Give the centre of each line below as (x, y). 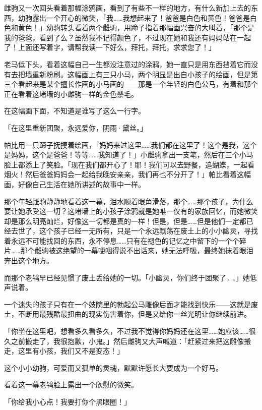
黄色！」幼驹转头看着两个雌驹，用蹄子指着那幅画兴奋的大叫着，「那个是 (136, 27)
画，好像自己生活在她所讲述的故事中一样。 (75, 184)
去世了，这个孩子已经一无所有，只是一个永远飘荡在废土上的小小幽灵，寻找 (134, 231)
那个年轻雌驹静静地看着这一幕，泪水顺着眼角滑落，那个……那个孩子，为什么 (129, 201)
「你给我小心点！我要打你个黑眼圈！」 (68, 401)
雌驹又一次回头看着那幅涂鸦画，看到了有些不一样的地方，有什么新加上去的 (127, 8)
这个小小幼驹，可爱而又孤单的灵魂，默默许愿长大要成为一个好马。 (113, 367)
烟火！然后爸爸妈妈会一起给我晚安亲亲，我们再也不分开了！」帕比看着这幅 (127, 174)
